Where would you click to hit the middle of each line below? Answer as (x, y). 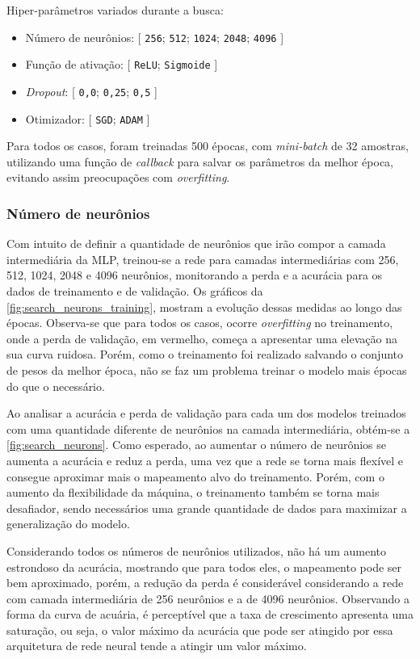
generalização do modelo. (68, 524)
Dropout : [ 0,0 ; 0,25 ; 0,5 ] (91, 91)
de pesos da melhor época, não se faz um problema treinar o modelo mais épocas (207, 369)
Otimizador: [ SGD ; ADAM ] (88, 118)
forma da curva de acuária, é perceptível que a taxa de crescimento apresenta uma (210, 614)
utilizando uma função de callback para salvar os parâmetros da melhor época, (200, 161)
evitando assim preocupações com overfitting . (118, 177)
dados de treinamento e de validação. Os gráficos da (135, 291)
